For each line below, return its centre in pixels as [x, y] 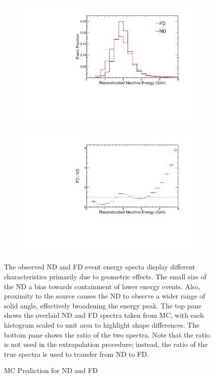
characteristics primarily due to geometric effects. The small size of [105, 276]
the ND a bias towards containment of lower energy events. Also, [102, 286]
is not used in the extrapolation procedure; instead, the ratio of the [106, 344]
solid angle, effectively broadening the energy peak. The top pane [103, 305]
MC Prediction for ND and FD [51, 370]
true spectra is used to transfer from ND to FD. [77, 354]
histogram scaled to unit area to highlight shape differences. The [102, 324]
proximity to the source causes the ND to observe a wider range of [105, 296]
